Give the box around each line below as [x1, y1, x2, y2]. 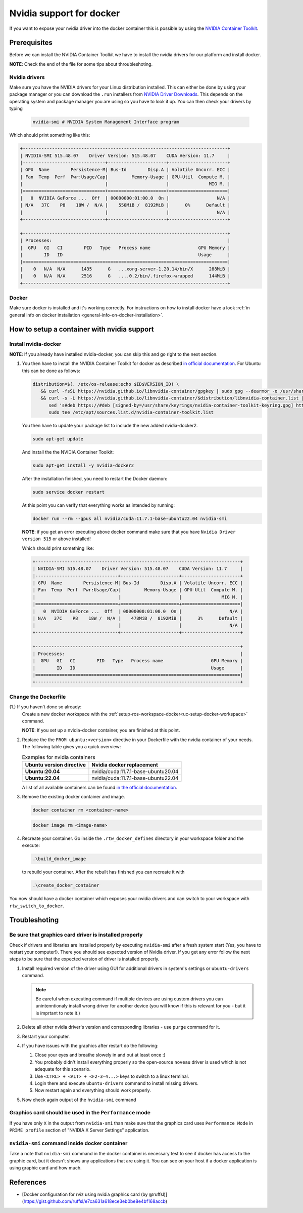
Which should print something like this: [9, 132, 90, 138]
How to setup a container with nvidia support [9, 325, 154, 334]
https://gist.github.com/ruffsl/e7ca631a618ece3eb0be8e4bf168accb [23, 1198, 166, 1204]
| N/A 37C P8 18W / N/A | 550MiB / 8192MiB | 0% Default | [20, 203, 231, 208]
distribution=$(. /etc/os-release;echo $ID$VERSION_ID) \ [32, 381, 179, 387]
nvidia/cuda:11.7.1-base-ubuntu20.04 [91, 767, 179, 775]
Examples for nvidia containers [22, 753, 95, 760]
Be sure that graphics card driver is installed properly [9, 932, 143, 939]
